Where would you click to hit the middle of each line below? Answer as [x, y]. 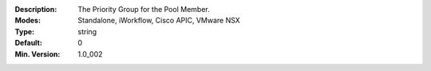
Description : [36, 9]
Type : [25, 31]
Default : [29, 43]
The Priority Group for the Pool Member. [144, 9]
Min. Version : [38, 54]
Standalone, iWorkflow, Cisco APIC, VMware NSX [159, 21]
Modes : [28, 21]
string [87, 31]
